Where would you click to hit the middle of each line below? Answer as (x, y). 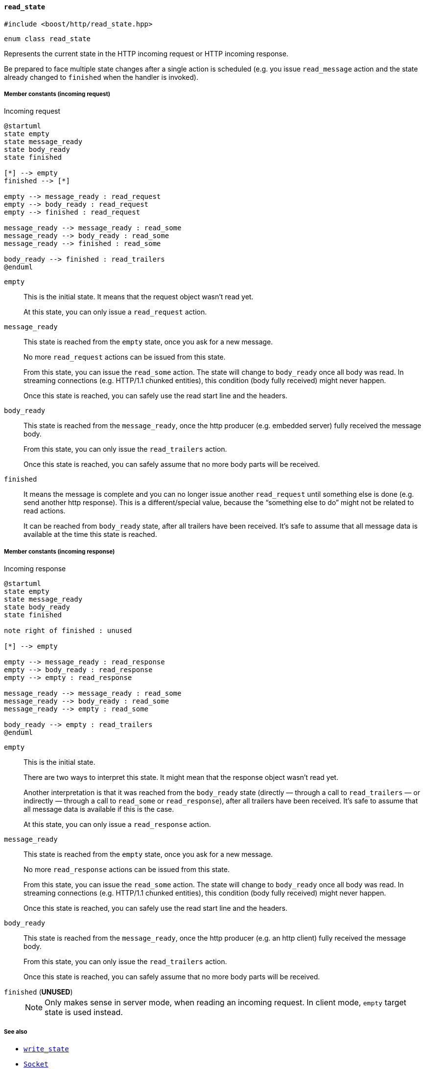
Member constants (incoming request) (57, 94)
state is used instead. (84, 1012)
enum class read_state (47, 38)
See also (16, 1032)
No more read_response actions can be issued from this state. (127, 870)
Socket (36, 1064)
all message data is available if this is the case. (99, 809)
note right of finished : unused (68, 631)
